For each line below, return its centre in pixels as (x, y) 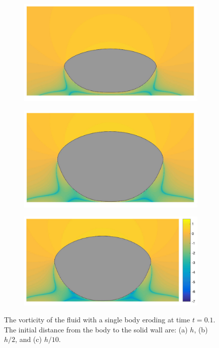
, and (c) (28, 339)
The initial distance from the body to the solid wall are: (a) (96, 329)
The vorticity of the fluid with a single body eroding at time (97, 320)
